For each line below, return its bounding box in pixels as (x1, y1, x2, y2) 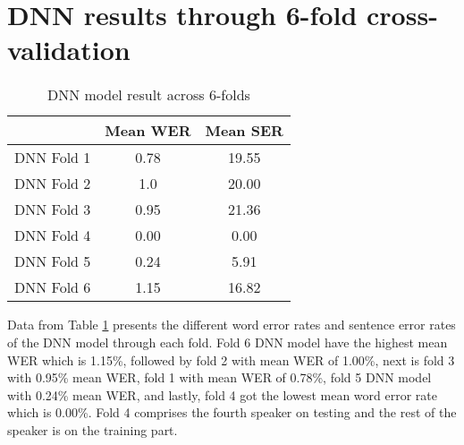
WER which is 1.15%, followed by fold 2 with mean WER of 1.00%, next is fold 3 (7, 350, 455, 369)
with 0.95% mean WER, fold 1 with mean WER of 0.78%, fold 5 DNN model (7, 368, 432, 387)
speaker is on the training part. (7, 420, 178, 439)
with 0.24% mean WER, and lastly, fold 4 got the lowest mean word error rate (7, 385, 437, 404)
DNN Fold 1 (14, 147, 91, 168)
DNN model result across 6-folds (46, 84, 250, 106)
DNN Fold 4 (14, 225, 91, 246)
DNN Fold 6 (14, 277, 91, 298)
